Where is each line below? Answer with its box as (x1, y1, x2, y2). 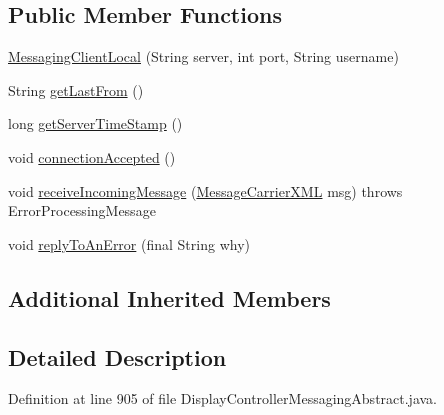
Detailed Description (8, 341, 227, 372)
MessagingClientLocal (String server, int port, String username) (8, 46, 399, 67)
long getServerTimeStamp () (8, 113, 183, 134)
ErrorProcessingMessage (8, 200, 156, 221)
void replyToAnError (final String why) (8, 233, 250, 254)
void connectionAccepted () (8, 146, 176, 167)
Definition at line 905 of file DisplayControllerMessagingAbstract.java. (8, 388, 438, 409)
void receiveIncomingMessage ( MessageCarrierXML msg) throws (8, 180, 403, 201)
